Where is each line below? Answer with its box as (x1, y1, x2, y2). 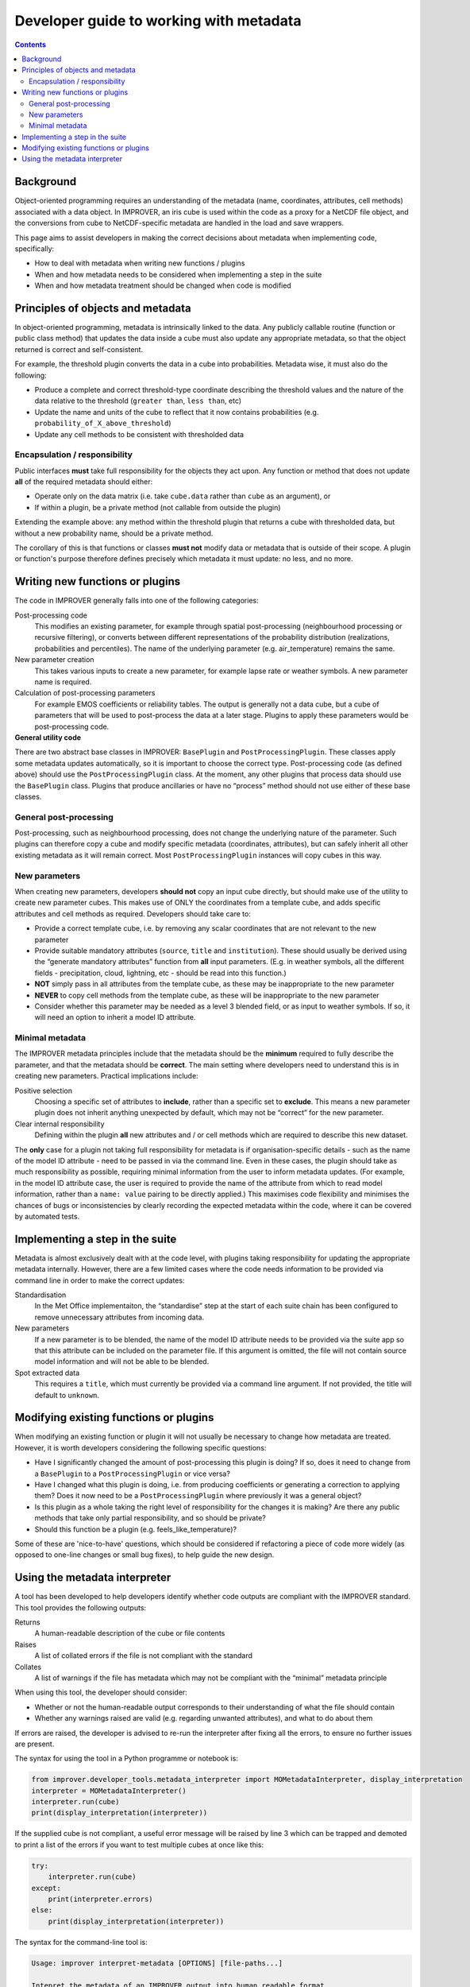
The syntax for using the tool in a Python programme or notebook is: (14, 1753, 238, 1764)
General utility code (14, 732, 82, 742)
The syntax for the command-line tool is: (14, 1937, 148, 1946)
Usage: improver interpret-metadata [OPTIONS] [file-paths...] (31, 1958, 283, 1967)
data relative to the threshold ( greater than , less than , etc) (34, 396, 242, 405)
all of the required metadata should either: (14, 477, 153, 486)
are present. (14, 1739, 55, 1749)
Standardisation (14, 1290, 67, 1299)
